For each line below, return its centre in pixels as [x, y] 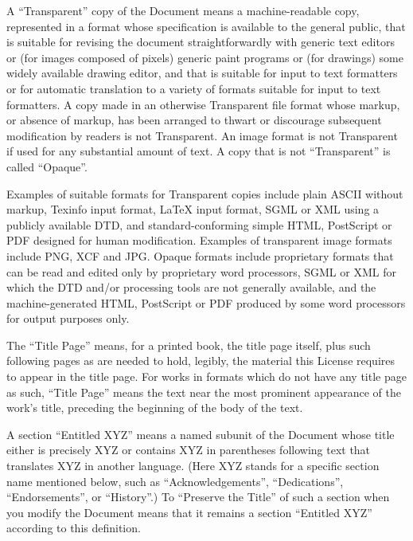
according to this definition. [74, 528]
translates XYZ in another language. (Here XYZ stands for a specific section [193, 466]
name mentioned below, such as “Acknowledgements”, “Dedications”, [175, 481]
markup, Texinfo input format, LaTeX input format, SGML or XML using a [193, 209]
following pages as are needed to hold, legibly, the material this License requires [201, 361]
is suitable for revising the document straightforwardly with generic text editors [201, 42]
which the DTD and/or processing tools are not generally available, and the [191, 287]
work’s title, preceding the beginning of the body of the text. [155, 408]
